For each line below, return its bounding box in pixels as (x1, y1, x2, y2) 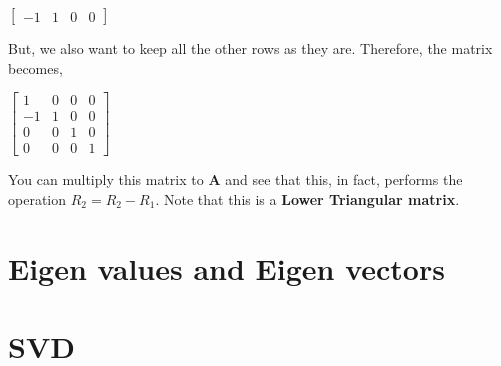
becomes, (8, 57, 63, 78)
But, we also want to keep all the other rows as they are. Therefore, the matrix (8, 38, 493, 58)
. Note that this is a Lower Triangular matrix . (155, 188, 460, 209)
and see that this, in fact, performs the (225, 169, 463, 190)
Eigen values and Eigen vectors (8, 247, 445, 288)
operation (8, 188, 67, 209)
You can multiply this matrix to (8, 169, 204, 190)
